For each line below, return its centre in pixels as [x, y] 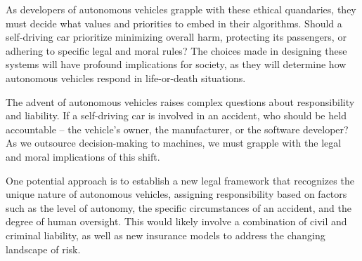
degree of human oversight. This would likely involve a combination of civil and [176, 221]
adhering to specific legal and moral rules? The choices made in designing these [176, 50]
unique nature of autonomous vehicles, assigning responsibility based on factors [176, 194]
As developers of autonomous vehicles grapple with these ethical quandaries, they [181, 9]
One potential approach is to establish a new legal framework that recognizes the [180, 180]
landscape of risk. [43, 249]
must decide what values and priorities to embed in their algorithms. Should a [174, 23]
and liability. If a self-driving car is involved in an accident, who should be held [176, 115]
